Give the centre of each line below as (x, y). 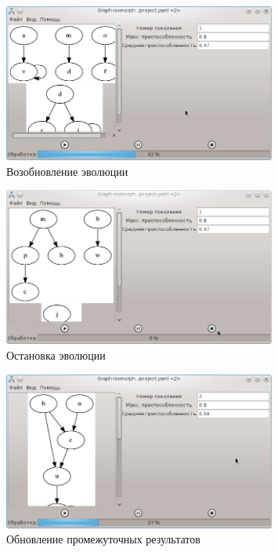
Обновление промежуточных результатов (103, 539)
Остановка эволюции (56, 355)
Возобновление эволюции (67, 171)
